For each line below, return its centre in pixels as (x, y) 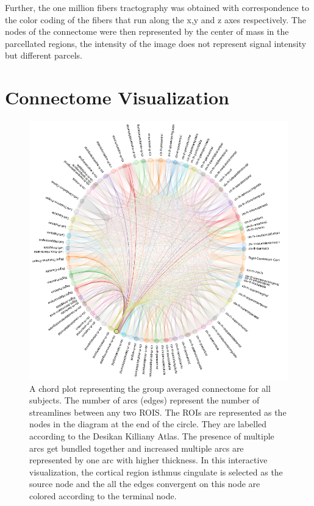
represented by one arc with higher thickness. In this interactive (148, 460)
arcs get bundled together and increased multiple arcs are (137, 448)
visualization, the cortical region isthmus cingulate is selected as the (156, 472)
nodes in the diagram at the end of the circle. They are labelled (148, 424)
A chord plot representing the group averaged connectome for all (150, 388)
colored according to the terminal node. (103, 496)
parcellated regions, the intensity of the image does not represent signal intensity (156, 43)
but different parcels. (44, 55)
